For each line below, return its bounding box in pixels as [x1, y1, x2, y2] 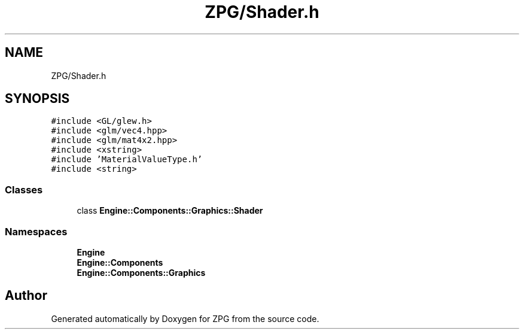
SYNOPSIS [5, 91, 70, 107]
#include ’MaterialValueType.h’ [51, 154, 203, 165]
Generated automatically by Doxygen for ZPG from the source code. [51, 313, 319, 324]
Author [5, 288, 47, 303]
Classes [5, 183, 43, 196]
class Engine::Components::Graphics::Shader [77, 205, 263, 216]
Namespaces [5, 225, 68, 238]
